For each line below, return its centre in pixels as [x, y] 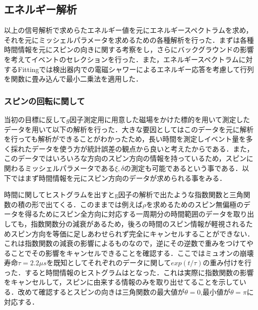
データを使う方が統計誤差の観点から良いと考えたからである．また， [143, 148]
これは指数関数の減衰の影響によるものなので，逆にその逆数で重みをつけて [125, 243]
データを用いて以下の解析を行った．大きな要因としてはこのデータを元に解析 [129, 129]
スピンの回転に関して [45, 101]
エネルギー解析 [40, 9]
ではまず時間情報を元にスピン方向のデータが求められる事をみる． [118, 178]
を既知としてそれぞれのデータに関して [109, 263]
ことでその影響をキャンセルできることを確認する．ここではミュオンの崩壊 [132, 253]
